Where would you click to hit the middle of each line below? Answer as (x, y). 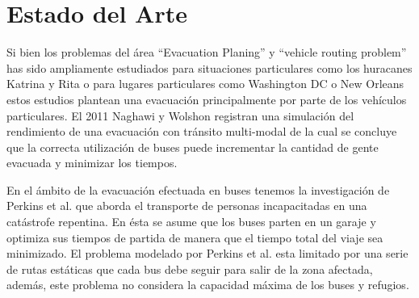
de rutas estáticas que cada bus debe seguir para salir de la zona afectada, (190, 269)
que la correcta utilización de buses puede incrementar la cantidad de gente (193, 147)
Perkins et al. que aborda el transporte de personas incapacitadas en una (187, 206)
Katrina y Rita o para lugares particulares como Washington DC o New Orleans (205, 84)
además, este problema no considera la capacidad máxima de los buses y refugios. (208, 285)
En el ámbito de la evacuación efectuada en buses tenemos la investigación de (198, 189)
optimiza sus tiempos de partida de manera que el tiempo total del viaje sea (195, 237)
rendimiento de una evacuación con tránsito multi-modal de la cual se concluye (202, 131)
